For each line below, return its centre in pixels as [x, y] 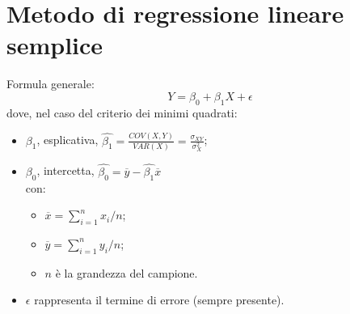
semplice [55, 45]
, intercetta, [65, 170]
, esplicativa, [67, 140]
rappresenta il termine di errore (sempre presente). [159, 300]
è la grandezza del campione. [127, 272]
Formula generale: [51, 84]
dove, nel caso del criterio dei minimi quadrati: [122, 112]
